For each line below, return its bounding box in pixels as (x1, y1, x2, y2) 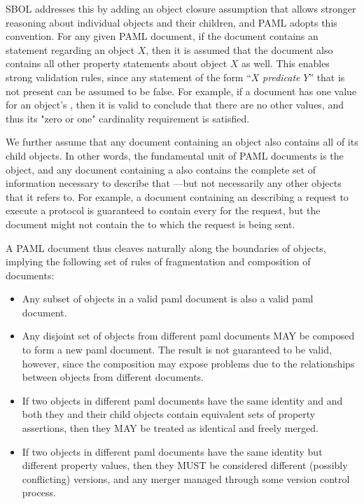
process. (22, 485, 56, 500)
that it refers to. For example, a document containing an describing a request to (6, 189, 349, 204)
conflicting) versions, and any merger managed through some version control (22, 471, 350, 486)
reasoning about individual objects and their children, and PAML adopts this (6, 15, 337, 29)
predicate (262, 69, 300, 84)
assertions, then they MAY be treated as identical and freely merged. (22, 421, 318, 435)
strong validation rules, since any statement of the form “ (6, 69, 251, 84)
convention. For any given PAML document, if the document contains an (6, 29, 318, 43)
